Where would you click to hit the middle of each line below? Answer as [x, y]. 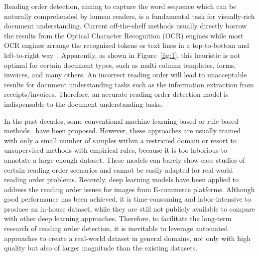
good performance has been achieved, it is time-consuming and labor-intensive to [128, 199]
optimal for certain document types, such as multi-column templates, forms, [120, 65]
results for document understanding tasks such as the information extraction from [129, 84]
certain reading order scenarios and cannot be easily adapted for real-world [119, 169]
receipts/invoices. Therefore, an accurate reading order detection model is [116, 94]
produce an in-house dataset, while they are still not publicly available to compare [129, 208]
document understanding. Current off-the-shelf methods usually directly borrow [126, 26]
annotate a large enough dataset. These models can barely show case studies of [125, 159]
